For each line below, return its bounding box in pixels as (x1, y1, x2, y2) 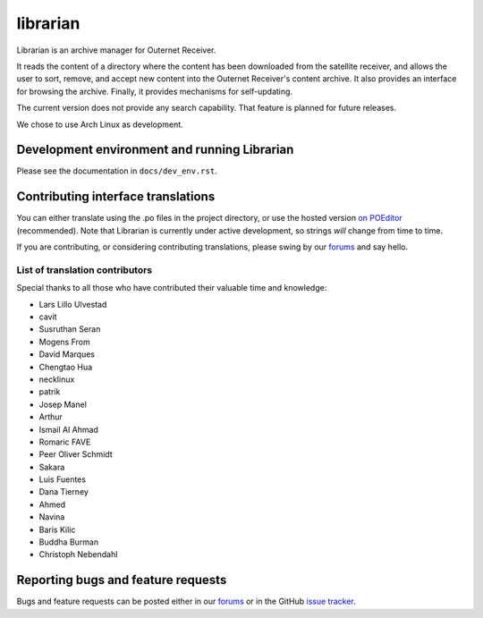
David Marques (38, 349, 96, 360)
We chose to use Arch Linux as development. (16, 119, 183, 130)
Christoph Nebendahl (38, 549, 118, 560)
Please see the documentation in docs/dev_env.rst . (16, 165, 218, 176)
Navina (38, 512, 65, 522)
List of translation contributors (16, 264, 153, 276)
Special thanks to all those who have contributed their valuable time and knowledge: (16, 283, 327, 293)
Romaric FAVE (38, 436, 91, 447)
